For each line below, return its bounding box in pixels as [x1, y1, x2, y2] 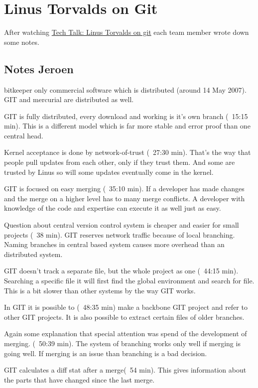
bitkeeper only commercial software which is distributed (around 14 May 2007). [4, 84, 247, 95]
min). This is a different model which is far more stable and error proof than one [4, 121, 251, 131]
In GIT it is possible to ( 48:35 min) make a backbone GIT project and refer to [4, 302, 248, 312]
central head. [4, 130, 43, 140]
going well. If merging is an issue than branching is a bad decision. [4, 348, 207, 358]
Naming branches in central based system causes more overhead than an [4, 239, 225, 250]
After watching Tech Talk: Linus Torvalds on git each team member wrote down [4, 27, 249, 37]
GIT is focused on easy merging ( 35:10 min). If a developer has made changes [4, 183, 245, 194]
